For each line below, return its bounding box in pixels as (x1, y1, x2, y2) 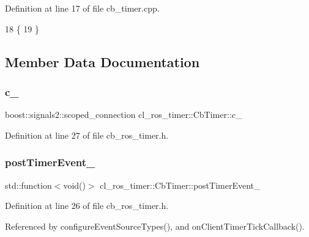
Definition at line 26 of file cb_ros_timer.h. (5, 199, 169, 212)
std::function (5, 178, 52, 191)
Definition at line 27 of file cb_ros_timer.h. (5, 128, 169, 141)
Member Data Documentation (5, 52, 200, 71)
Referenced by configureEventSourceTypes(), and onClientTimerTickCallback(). (5, 219, 305, 232)
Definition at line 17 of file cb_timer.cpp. (5, 2, 160, 14)
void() (63, 178, 86, 191)
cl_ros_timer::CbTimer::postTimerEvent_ (100, 178, 261, 191)
